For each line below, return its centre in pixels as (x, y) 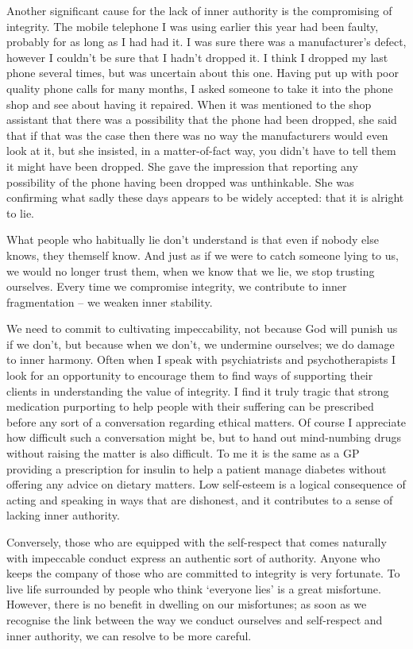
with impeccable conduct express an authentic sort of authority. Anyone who (193, 557)
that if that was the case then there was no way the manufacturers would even (197, 135)
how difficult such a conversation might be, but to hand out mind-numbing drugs (204, 437)
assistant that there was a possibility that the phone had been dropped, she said (202, 120)
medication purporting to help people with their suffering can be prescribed (190, 406)
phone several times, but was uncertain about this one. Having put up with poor (203, 73)
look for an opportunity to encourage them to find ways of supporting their (190, 375)
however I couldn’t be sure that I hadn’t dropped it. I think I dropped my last (197, 57)
